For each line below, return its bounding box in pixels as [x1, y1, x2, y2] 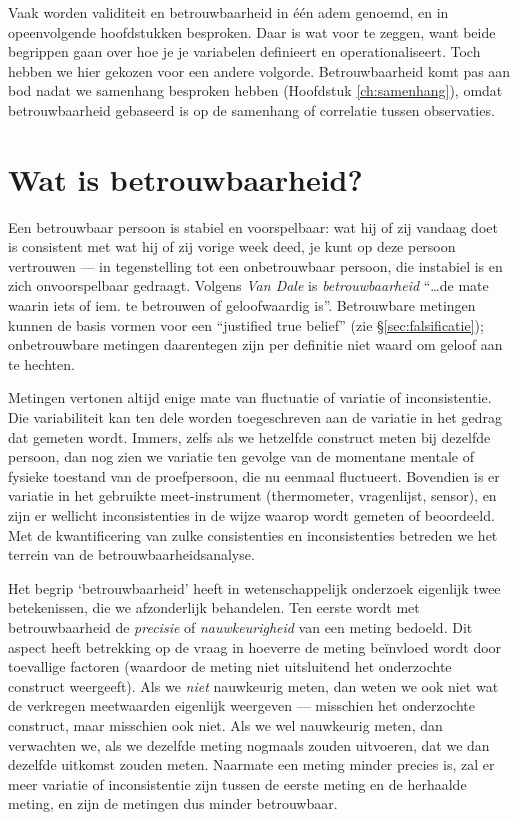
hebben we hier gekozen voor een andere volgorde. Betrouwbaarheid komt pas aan [8, 60, 511, 81]
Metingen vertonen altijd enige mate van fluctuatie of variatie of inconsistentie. [8, 387, 492, 408]
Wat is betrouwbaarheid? [8, 158, 363, 199]
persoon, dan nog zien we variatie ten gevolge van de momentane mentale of [8, 446, 474, 467]
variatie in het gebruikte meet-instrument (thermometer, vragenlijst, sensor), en [8, 485, 497, 506]
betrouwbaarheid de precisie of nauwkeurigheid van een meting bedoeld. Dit [8, 616, 473, 637]
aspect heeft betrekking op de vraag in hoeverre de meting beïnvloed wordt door [8, 636, 502, 657]
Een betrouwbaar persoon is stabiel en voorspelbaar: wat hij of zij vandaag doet [8, 216, 498, 237]
